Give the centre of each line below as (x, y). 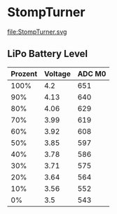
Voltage (58, 73)
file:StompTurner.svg (37, 32)
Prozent (24, 73)
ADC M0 (92, 73)
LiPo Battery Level (48, 54)
